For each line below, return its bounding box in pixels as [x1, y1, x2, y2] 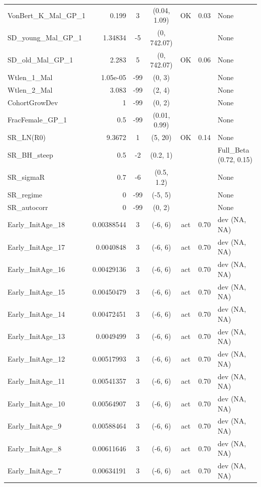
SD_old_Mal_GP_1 [8, 54, 73, 65]
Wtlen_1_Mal [8, 72, 53, 83]
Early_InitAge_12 [8, 353, 65, 364]
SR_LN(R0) [8, 132, 46, 143]
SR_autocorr [8, 201, 48, 212]
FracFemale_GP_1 [8, 114, 67, 125]
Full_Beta [217, 144, 249, 155]
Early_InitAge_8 [8, 443, 62, 453]
